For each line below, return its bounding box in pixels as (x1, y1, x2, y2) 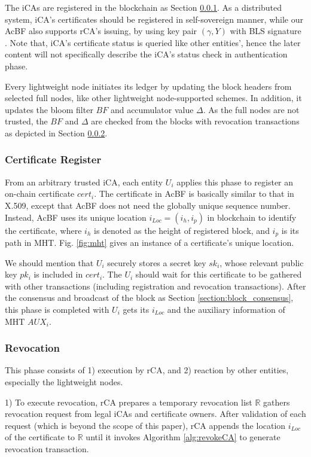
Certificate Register (5, 152, 102, 167)
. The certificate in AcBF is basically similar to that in (94, 187, 294, 200)
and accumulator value (110, 103, 194, 115)
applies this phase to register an (176, 175, 294, 188)
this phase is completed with (5, 303, 109, 315)
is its (281, 224, 299, 236)
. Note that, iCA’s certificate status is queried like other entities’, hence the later (5, 36, 301, 48)
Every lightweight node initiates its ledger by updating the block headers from (5, 80, 292, 92)
